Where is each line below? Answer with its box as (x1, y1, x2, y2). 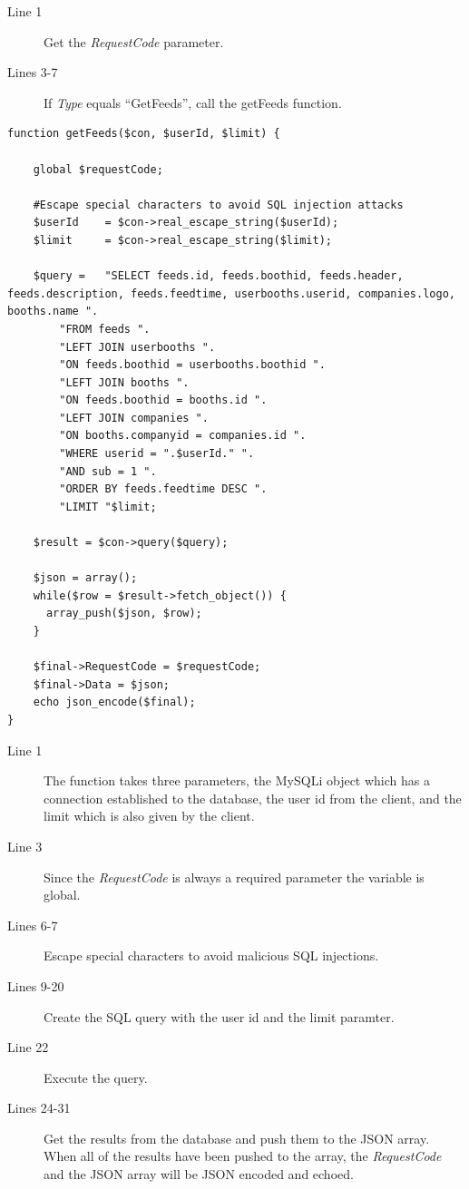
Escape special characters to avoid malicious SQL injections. (44, 946, 379, 965)
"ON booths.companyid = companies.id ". (59, 429, 307, 443)
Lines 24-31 (7, 1098, 71, 1117)
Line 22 (7, 1038, 49, 1057)
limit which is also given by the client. (44, 806, 255, 825)
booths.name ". (7, 305, 99, 318)
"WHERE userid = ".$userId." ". (59, 447, 255, 461)
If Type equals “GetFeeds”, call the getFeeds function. (44, 93, 342, 112)
